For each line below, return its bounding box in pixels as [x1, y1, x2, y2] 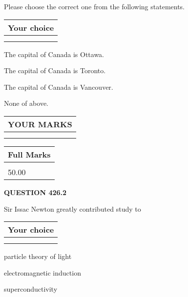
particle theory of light [4, 251, 72, 261]
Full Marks [8, 148, 51, 160]
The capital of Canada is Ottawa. [4, 49, 104, 59]
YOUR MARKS [8, 118, 72, 130]
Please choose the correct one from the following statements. [4, 1, 185, 11]
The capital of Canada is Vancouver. [4, 81, 113, 92]
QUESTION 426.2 [4, 187, 67, 197]
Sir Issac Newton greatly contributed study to [4, 203, 141, 214]
